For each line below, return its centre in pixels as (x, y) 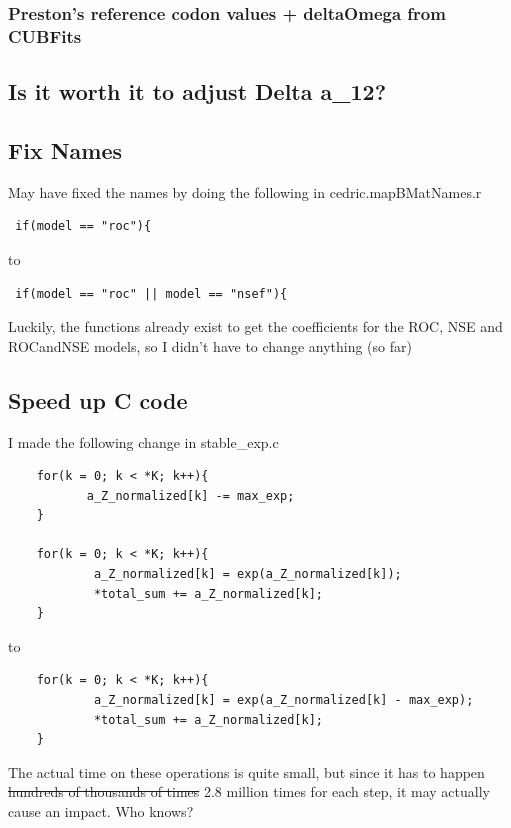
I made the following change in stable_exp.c (143, 441)
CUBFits (45, 35)
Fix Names (65, 149)
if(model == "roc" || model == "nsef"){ (151, 293)
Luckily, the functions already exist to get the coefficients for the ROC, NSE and (255, 326)
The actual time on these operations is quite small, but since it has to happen (246, 771)
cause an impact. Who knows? (101, 811)
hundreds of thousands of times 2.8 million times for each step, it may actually (249, 791)
